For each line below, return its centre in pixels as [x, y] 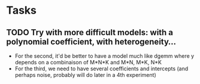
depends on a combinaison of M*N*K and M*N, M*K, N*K [88, 62]
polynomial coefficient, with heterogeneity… [91, 41]
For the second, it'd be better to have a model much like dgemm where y [104, 56]
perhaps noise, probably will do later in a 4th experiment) [86, 75]
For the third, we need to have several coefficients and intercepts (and [101, 69]
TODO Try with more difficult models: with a [90, 32]
